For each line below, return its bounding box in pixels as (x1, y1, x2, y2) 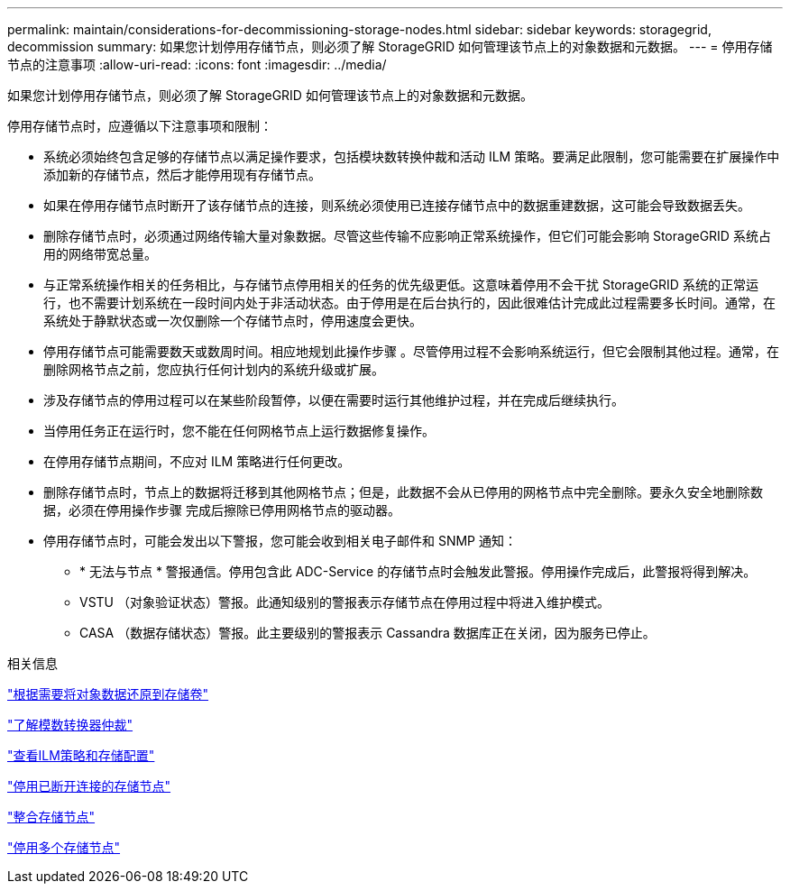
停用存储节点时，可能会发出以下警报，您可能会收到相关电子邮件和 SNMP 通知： (43, 533, 517, 548)
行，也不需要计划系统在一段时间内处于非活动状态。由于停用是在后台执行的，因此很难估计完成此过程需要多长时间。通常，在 (43, 295, 776, 310)
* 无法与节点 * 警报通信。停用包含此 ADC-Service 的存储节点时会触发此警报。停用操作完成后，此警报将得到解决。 (79, 564, 757, 579)
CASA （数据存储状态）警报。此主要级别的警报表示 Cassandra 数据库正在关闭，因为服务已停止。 (79, 625, 656, 640)
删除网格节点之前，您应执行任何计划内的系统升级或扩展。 (43, 362, 384, 377)
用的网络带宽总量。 (43, 246, 157, 262)
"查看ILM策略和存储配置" (7, 748, 155, 763)
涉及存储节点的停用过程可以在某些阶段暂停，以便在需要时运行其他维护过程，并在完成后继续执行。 (43, 392, 624, 408)
